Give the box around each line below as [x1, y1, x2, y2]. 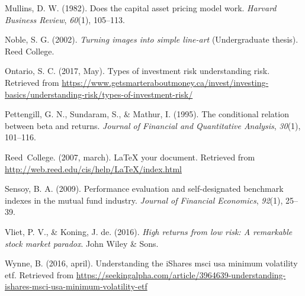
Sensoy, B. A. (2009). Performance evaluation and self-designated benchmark [5, 182, 284, 195]
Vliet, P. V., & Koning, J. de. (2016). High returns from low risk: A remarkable [5, 225, 293, 237]
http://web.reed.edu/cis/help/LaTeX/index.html [5, 162, 182, 175]
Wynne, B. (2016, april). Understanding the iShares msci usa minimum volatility [5, 257, 298, 269]
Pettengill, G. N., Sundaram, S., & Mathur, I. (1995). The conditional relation [5, 108, 289, 120]
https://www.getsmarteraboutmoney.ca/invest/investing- [62, 76, 269, 88]
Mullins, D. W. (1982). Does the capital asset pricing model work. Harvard [5, 2, 277, 14]
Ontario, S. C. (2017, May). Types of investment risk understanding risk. [5, 65, 270, 77]
